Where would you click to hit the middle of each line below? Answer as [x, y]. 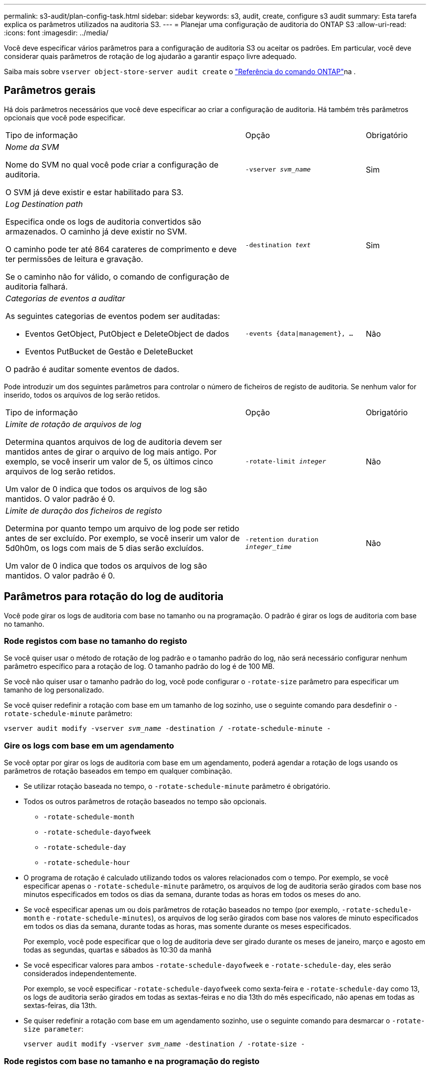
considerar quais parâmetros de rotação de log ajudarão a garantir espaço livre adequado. [150, 56]
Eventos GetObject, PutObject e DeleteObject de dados [127, 333]
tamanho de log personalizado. [54, 690]
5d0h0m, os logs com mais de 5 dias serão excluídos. [105, 548]
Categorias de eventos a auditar [65, 298]
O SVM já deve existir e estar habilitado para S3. [94, 192]
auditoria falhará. [37, 286]
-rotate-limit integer [286, 462]
